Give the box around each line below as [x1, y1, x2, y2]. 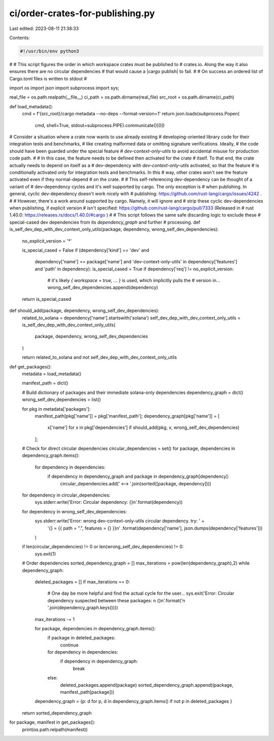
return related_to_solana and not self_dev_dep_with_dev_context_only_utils [22, 354, 177, 360]
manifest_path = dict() [22, 380, 68, 386]
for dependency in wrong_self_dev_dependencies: [22, 508, 127, 514]
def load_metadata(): [9, 103, 53, 109]
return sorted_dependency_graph [22, 709, 92, 716]
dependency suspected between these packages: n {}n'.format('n [47, 597, 185, 603]
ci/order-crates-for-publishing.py [9, 8, 155, 19]
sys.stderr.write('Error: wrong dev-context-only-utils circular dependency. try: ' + [35, 518, 205, 524]
